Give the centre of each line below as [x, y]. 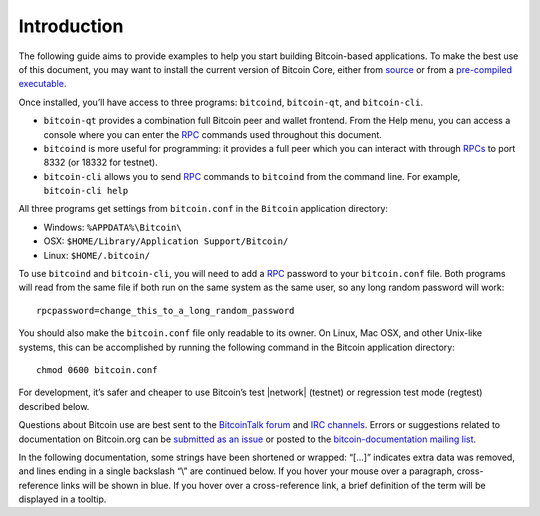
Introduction [71, 26]
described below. [54, 406]
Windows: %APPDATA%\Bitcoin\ [112, 227]
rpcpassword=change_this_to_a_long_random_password [165, 310]
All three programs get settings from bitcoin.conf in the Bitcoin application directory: [203, 209]
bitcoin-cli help [86, 191]
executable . [42, 84]
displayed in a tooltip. [62, 499]
